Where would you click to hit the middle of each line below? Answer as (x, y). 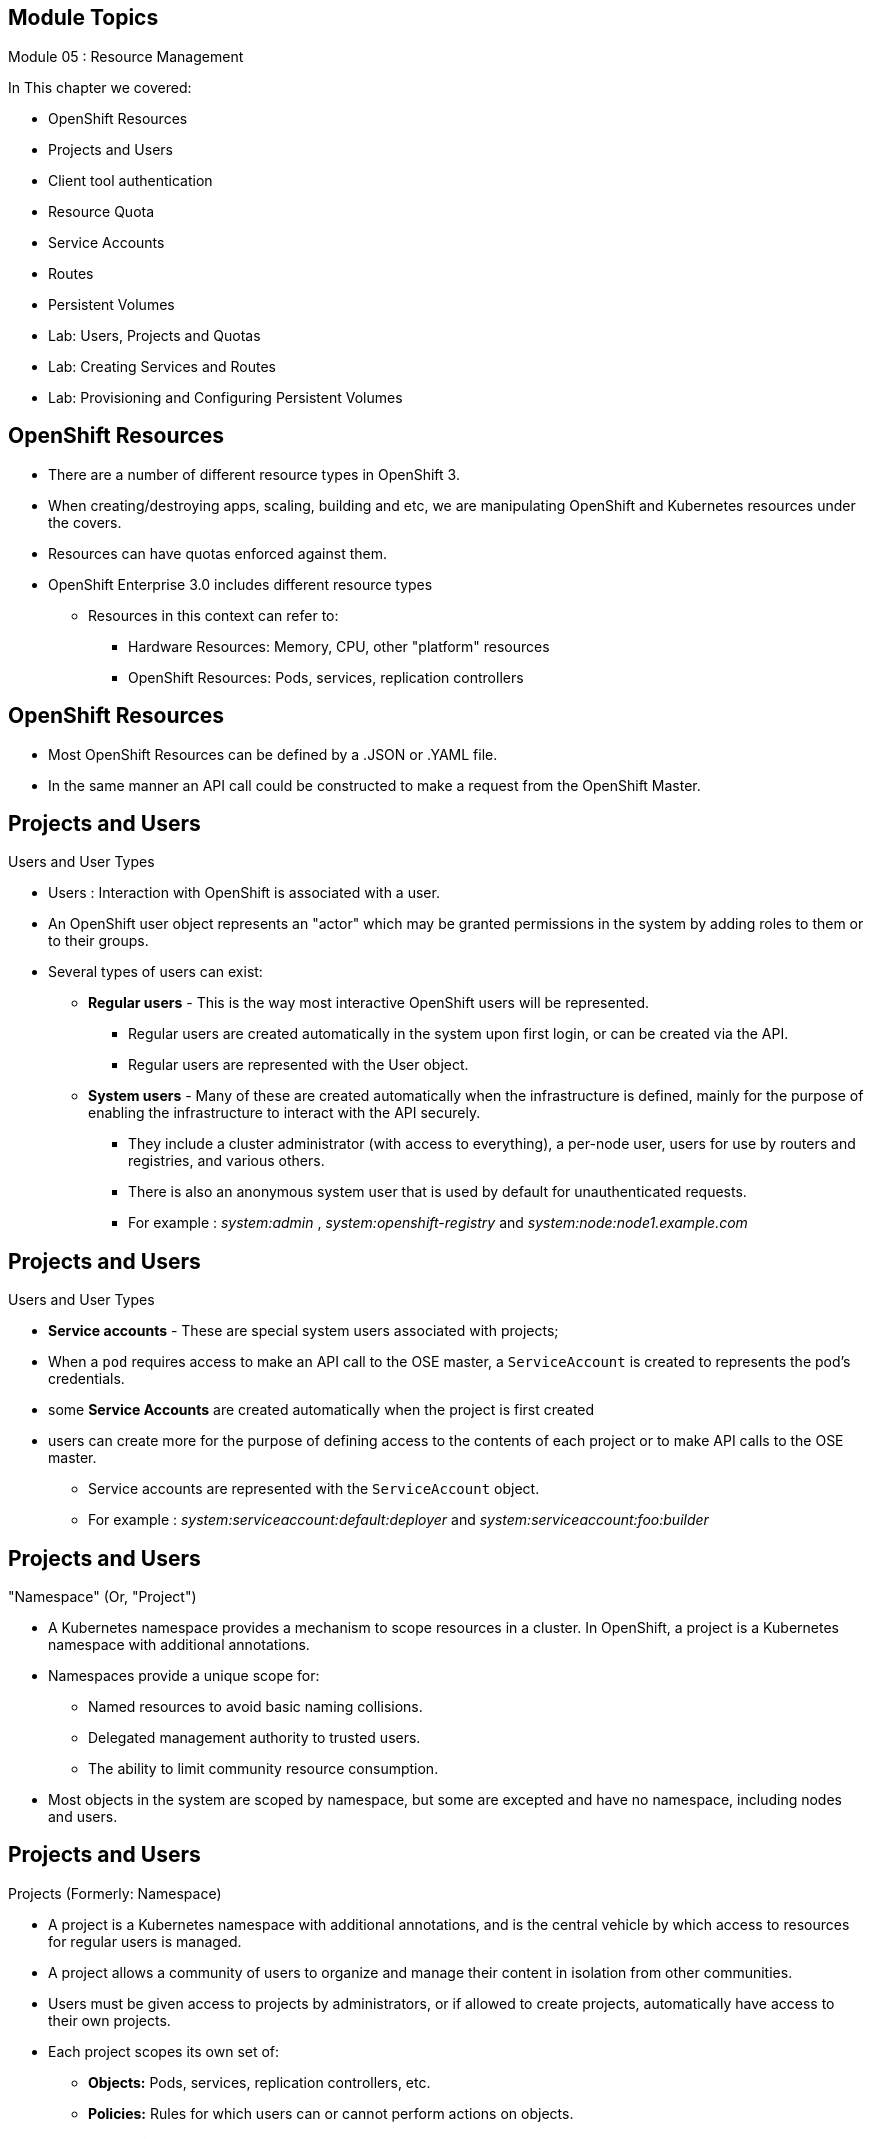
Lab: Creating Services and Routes (162, 366)
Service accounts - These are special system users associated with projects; (303, 1331)
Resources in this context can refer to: (213, 615)
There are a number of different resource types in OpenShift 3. (254, 474)
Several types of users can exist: (155, 972)
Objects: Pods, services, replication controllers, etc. (259, 2082)
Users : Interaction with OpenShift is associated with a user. (244, 893)
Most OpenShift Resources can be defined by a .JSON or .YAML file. (273, 754)
